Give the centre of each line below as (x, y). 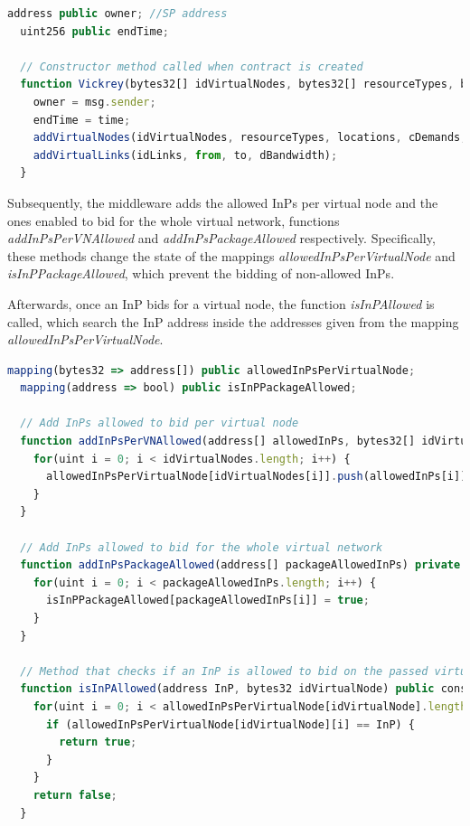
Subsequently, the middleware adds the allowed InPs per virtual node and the (223, 202)
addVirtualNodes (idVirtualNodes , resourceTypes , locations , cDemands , (250, 138)
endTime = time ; (82, 120)
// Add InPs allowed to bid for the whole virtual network (202, 547)
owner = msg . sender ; (94, 102)
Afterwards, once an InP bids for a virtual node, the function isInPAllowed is (221, 303)
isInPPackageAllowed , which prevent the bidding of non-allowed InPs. (201, 273)
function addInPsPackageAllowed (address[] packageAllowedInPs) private (240, 565)
